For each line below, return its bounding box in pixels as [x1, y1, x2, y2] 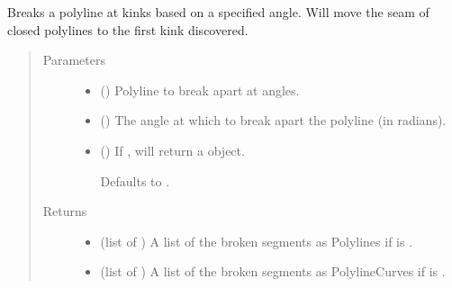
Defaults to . [100, 171, 170, 190]
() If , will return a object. [100, 140, 245, 159]
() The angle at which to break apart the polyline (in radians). [100, 111, 447, 130]
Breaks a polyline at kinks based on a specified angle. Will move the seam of [7, 3, 429, 21]
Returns [42, 202, 87, 220]
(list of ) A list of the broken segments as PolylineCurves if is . [100, 262, 446, 281]
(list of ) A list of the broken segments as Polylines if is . [100, 231, 413, 250]
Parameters [42, 50, 105, 69]
